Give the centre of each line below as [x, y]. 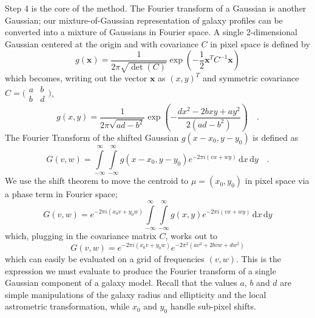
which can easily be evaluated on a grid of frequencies [105, 259]
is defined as [276, 137]
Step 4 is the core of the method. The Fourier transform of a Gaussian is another [156, 8]
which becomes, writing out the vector [76, 78]
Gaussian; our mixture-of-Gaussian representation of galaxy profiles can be [144, 20]
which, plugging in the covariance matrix [81, 235]
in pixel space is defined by [260, 43]
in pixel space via [277, 181]
